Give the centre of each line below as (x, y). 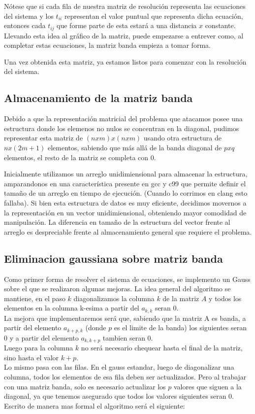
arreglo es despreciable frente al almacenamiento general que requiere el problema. (128, 231)
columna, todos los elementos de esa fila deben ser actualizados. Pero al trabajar (125, 377)
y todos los (225, 298)
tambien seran (124, 337)
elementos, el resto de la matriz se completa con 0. (80, 157)
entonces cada (25, 25)
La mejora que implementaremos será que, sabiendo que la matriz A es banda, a (125, 318)
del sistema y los (29, 16)
